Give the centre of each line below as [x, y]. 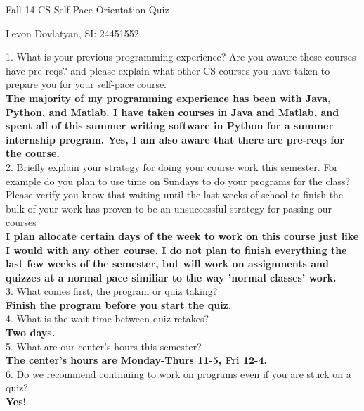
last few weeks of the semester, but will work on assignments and [167, 264]
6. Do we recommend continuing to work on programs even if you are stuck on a [178, 373]
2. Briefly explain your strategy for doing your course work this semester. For [172, 166]
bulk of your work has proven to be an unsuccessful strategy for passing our [169, 208]
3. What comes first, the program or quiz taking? [112, 291]
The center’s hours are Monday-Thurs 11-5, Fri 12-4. [136, 360]
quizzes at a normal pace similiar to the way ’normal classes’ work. [171, 277]
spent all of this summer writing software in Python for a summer [170, 126]
